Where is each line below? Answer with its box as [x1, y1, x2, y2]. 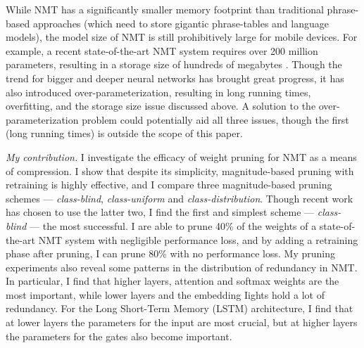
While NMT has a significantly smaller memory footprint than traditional [6, 2, 324, 16]
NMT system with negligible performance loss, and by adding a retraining [38, 232, 358, 247]
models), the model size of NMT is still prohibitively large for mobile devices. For [6, 30, 358, 44]
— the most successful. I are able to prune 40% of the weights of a [30, 218, 317, 233]
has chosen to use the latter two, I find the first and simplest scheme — [6, 205, 315, 219]
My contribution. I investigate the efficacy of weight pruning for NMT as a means [6, 149, 357, 164]
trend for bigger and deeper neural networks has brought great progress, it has [6, 70, 344, 85]
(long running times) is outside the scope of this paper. [6, 126, 243, 141]
